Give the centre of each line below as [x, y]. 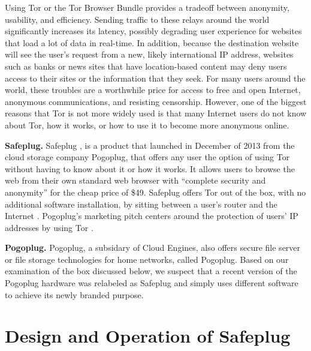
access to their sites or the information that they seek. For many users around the [155, 78]
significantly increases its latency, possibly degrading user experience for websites [153, 31]
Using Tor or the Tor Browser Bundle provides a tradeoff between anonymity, [147, 7]
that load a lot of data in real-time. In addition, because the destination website [152, 42]
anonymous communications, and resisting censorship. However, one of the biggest [156, 101]
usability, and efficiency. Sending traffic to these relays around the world [137, 19]
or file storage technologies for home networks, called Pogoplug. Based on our [147, 259]
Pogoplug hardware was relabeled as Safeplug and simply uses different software [152, 283]
